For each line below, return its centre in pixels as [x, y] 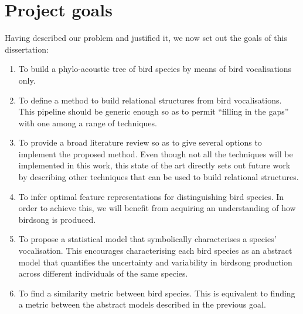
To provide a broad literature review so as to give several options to [140, 142]
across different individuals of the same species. [103, 273]
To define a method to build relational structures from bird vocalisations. [150, 100]
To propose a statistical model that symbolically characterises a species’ [147, 239]
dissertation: [27, 49]
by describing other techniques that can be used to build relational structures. [159, 177]
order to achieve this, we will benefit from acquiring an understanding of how [157, 208]
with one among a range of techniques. [88, 123]
